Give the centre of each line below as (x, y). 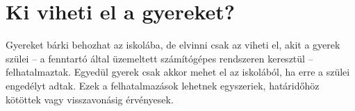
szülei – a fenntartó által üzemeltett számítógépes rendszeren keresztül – (159, 58)
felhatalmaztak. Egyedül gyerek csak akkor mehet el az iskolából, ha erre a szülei (178, 72)
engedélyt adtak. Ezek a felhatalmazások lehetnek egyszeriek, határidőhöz (163, 85)
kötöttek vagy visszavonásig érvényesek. (90, 99)
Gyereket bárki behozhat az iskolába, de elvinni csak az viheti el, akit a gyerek (173, 45)
